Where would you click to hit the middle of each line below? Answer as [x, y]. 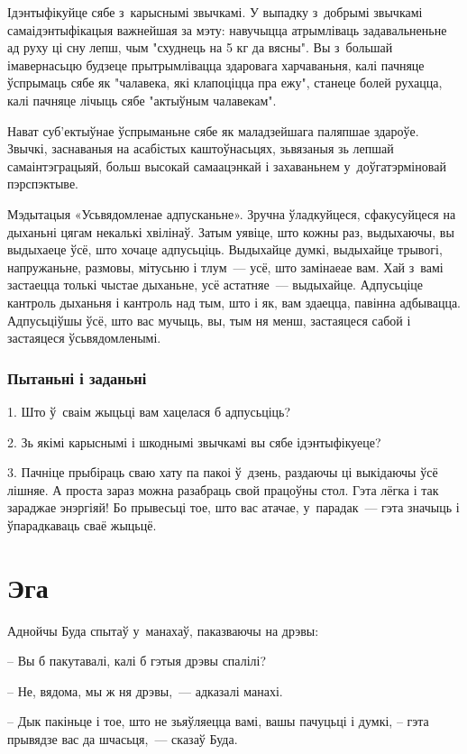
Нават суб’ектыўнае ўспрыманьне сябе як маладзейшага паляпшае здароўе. [213, 130]
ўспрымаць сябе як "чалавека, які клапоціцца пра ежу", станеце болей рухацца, [225, 83]
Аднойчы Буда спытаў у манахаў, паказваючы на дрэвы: [163, 630]
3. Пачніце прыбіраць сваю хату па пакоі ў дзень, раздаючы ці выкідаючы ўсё [223, 472]
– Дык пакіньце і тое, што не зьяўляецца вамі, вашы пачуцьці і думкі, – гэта [218, 721]
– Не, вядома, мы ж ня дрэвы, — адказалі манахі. [145, 690]
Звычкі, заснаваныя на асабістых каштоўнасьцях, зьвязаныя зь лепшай [201, 148]
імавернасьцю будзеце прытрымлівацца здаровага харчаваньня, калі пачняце [216, 64]
